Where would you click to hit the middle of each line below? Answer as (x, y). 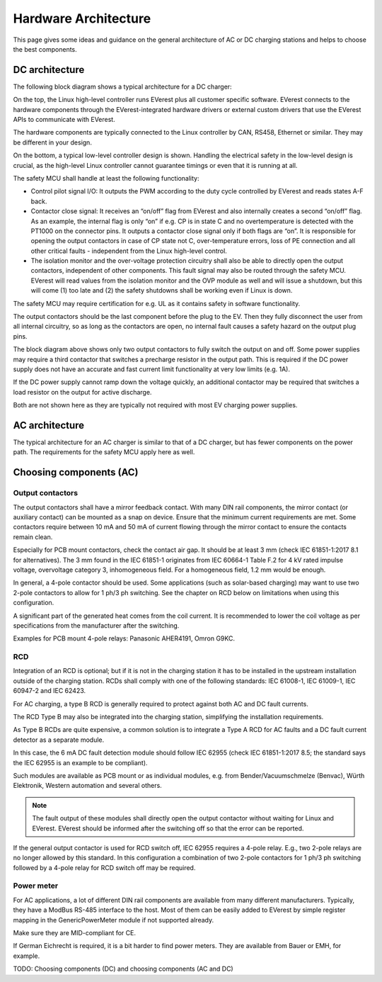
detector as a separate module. (59, 740)
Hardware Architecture (82, 18)
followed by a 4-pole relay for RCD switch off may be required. (104, 867)
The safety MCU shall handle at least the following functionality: (106, 178)
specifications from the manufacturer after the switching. (96, 625)
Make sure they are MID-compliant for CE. (74, 933)
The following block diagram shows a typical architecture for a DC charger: (123, 86)
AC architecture (49, 425)
